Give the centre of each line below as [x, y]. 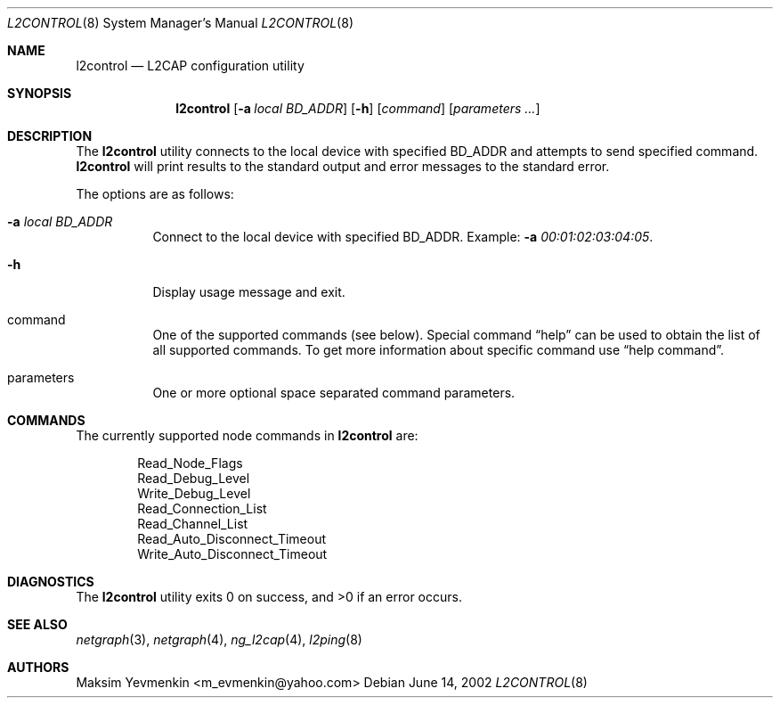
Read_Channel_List [193, 524]
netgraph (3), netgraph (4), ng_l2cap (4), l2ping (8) [219, 639]
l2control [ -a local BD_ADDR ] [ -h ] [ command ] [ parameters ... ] [358, 108]
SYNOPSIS [40, 93]
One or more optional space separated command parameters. [334, 393]
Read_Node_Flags [190, 463]
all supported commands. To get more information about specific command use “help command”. [439, 350]
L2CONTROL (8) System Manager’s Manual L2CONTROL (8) [180, 23]
